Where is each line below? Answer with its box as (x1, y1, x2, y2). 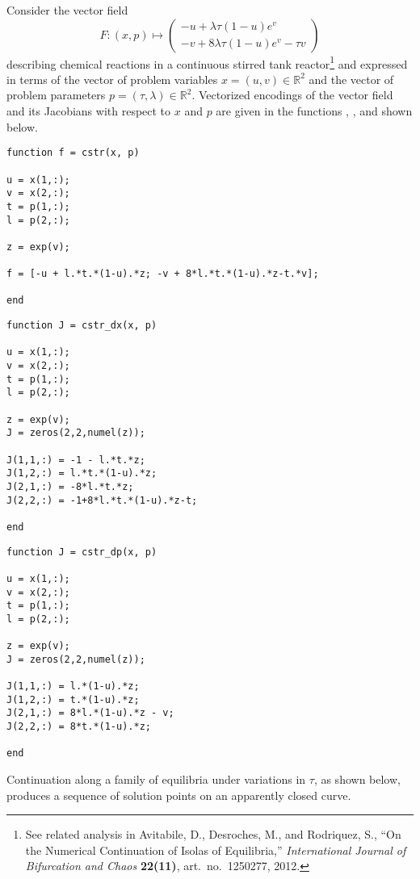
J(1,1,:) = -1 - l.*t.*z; (6, 454, 145, 466)
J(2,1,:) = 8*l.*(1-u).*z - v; (6, 707, 174, 719)
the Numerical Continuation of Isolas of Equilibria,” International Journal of (25, 841, 406, 858)
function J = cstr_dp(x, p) (6, 546, 157, 558)
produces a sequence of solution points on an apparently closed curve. (6, 786, 351, 803)
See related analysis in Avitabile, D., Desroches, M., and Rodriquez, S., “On (25, 826, 401, 843)
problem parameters (6, 86, 106, 103)
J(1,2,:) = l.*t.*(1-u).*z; (6, 467, 157, 479)
